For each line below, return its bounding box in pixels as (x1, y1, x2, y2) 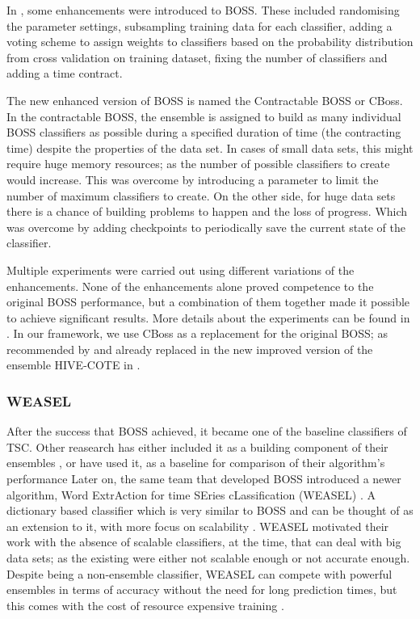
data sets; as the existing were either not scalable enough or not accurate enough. (6, 550, 410, 566)
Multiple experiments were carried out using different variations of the (6, 261, 355, 278)
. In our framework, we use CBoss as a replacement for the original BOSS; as (6, 325, 388, 342)
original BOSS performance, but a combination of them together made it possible (6, 293, 410, 310)
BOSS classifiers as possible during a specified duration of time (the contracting (6, 124, 401, 141)
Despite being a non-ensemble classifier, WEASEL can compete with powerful (6, 565, 393, 582)
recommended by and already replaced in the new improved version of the (6, 340, 373, 357)
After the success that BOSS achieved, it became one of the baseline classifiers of (6, 423, 407, 440)
